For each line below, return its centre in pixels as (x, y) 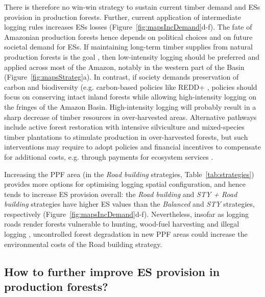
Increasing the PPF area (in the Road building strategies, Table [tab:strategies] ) (129, 174)
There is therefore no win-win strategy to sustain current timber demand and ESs (132, 7)
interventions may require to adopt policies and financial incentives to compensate (132, 147)
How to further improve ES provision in (112, 271)
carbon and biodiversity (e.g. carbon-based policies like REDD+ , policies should (131, 86)
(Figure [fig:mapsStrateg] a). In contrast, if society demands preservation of (122, 77)
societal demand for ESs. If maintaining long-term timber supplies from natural (128, 47)
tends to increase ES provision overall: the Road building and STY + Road (121, 194)
